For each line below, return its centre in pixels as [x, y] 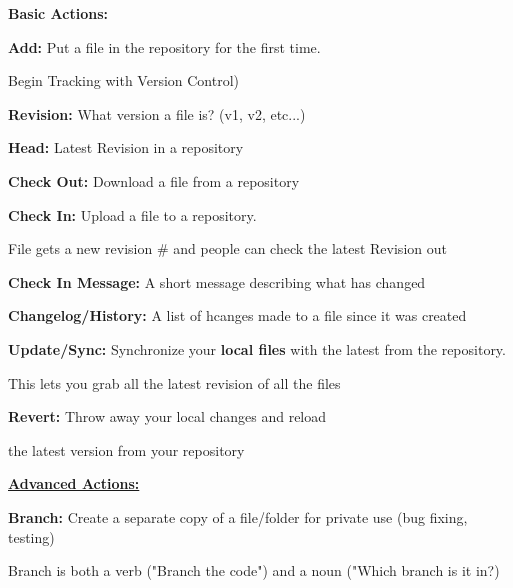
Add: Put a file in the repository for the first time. [164, 46]
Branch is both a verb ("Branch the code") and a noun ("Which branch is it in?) [254, 570]
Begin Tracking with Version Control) [124, 80]
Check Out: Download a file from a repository [154, 180]
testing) [31, 536]
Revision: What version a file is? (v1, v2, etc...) [157, 113]
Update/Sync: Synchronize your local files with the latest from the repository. [257, 348]
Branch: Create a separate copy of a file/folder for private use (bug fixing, [238, 516]
